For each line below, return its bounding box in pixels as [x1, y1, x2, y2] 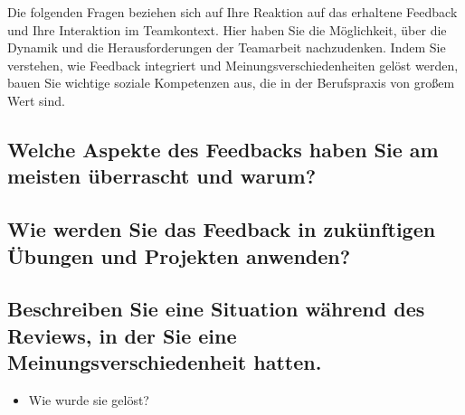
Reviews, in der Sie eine [7, 321, 237, 349]
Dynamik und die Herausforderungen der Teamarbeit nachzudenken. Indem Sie [7, 38, 446, 57]
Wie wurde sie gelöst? [28, 390, 149, 409]
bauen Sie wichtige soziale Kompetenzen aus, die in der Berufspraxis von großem [7, 73, 455, 92]
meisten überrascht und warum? [7, 162, 317, 190]
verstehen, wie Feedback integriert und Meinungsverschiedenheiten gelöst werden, [7, 55, 459, 74]
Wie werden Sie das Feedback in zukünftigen [7, 215, 436, 243]
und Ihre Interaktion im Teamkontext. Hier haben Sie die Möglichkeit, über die [7, 20, 447, 39]
